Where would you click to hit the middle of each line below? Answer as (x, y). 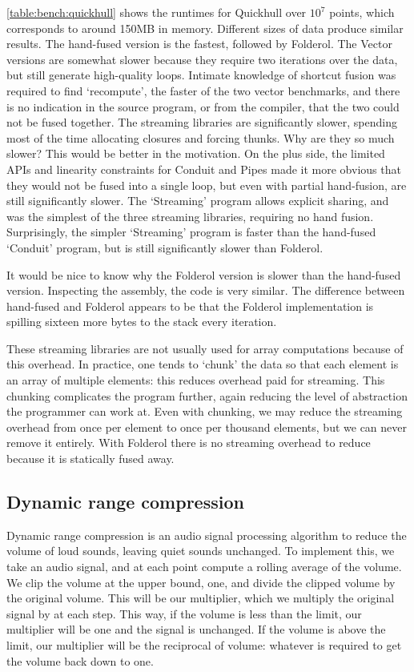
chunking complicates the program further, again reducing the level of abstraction (207, 395)
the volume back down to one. (80, 660)
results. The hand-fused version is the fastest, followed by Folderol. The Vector (199, 44)
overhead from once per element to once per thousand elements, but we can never (207, 427)
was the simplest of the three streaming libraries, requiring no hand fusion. (190, 216)
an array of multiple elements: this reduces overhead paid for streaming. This (196, 380)
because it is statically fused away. (90, 459)
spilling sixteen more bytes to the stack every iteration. (142, 322)
